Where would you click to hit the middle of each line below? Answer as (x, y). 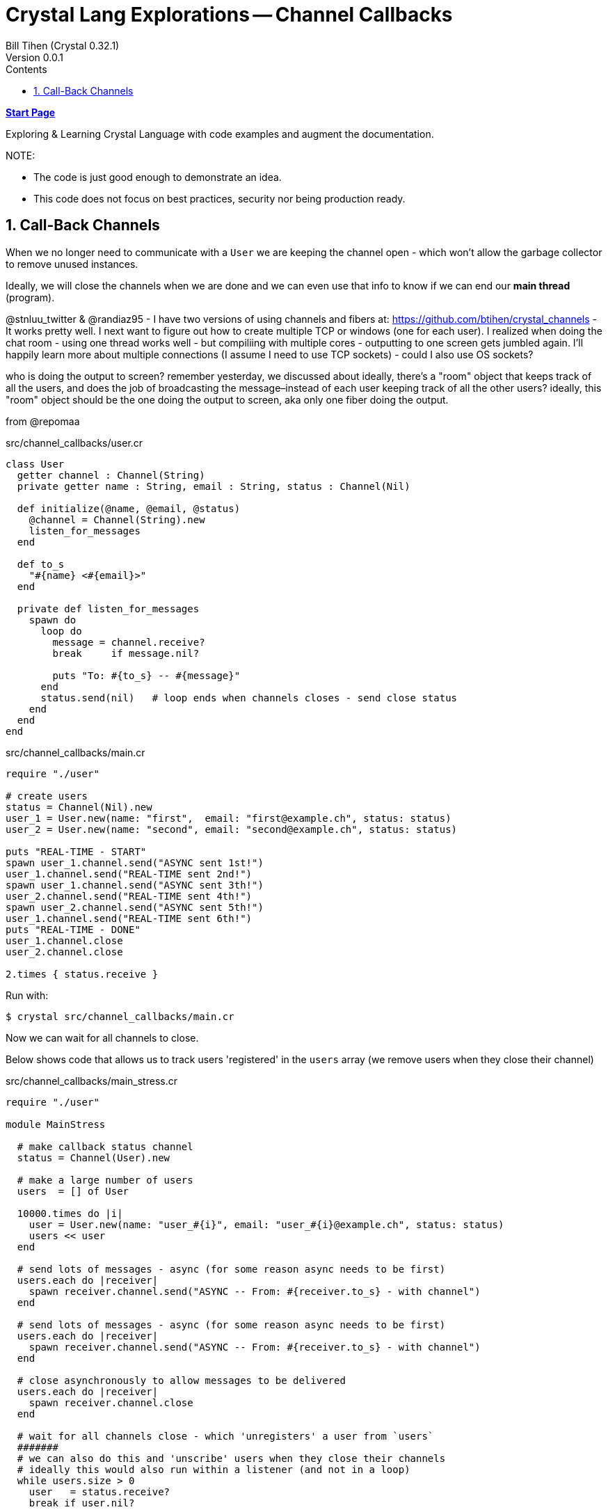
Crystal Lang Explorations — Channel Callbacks (229, 15)
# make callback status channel (105, 1146)
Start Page (31, 112)
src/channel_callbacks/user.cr (74, 443)
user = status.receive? (99, 1491)
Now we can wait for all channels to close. (102, 1037)
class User (35, 464)
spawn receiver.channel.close (111, 1402)
